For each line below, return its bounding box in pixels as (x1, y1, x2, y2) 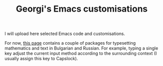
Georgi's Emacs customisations (16, 3, 148, 15)
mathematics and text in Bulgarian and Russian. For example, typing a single (4, 45, 159, 51)
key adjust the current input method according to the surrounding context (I (4, 50, 157, 56)
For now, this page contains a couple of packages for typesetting (4, 40, 136, 46)
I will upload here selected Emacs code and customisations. (4, 31, 125, 37)
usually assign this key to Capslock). (4, 56, 78, 62)
